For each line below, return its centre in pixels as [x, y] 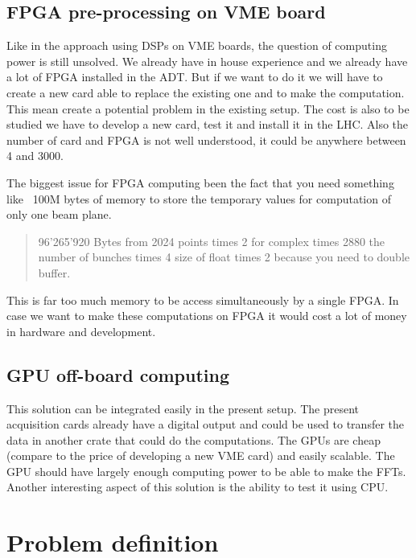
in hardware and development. [81, 331]
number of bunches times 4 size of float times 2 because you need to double [224, 257]
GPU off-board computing [118, 374]
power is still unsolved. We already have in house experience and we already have [207, 61]
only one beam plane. [59, 214]
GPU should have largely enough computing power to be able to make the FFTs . [206, 471]
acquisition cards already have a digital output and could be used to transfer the [206, 424]
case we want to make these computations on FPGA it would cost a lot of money [207, 316]
